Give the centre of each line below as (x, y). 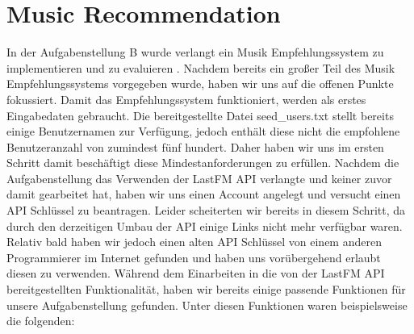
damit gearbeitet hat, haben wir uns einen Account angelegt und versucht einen (204, 194)
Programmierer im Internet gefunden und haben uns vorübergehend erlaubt (194, 257)
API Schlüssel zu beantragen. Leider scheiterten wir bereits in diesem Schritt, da (206, 210)
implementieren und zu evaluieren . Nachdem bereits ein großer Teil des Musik (201, 67)
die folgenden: (41, 321)
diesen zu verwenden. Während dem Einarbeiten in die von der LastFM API (196, 273)
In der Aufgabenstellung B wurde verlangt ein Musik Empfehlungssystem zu (195, 52)
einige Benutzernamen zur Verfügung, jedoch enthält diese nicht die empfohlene (203, 131)
